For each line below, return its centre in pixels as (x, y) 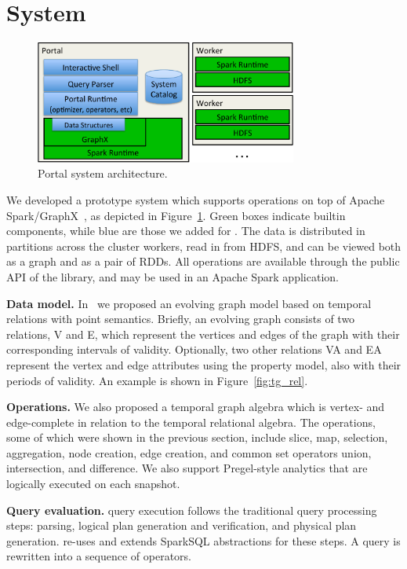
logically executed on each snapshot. (93, 484)
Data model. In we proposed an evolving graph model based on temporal (189, 303)
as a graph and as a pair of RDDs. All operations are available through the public (203, 261)
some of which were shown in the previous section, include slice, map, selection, (197, 437)
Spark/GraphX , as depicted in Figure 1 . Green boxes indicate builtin (176, 215)
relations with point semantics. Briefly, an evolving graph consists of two (181, 319)
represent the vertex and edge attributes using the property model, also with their (204, 364)
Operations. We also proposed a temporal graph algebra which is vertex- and (196, 407)
